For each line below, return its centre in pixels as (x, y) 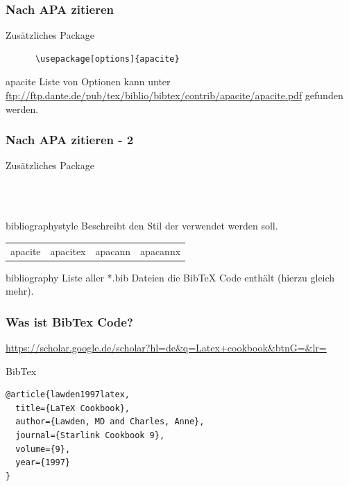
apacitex (68, 251)
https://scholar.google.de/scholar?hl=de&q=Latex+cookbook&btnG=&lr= (166, 348)
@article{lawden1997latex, (68, 395)
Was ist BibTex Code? (69, 321)
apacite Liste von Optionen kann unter (88, 81)
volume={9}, (43, 449)
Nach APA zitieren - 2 (70, 140)
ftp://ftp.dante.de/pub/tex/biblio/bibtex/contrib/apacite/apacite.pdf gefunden (174, 95)
